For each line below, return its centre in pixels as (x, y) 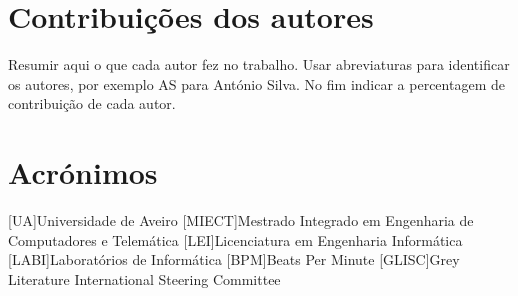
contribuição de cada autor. (92, 103)
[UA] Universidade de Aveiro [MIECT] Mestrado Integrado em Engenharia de (241, 220)
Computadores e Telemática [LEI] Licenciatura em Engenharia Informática (235, 239)
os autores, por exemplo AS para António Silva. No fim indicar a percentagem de (256, 83)
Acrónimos (83, 172)
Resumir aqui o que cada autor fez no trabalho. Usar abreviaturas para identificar (259, 64)
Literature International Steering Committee (144, 278)
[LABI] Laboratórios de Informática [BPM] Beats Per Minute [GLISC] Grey (234, 259)
